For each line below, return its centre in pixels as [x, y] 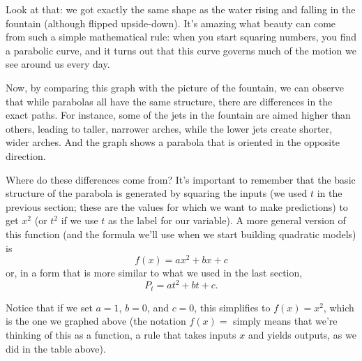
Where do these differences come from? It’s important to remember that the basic [181, 179]
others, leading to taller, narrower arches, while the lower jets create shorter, [169, 128]
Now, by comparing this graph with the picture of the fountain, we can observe [175, 87]
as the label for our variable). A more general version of [227, 220]
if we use [80, 220]
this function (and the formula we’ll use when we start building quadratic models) [181, 234]
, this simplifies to [232, 307]
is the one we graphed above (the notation [96, 321]
